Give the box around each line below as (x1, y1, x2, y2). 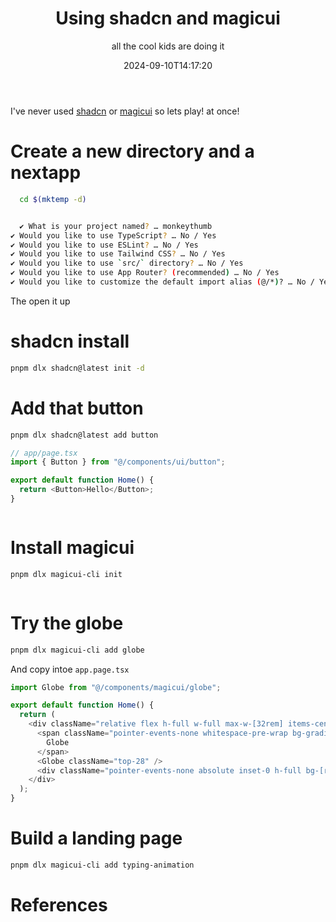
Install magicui (10, 537, 135, 559)
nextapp (10, 162, 82, 184)
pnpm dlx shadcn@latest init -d (10, 363, 145, 373)
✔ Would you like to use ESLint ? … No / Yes (10, 240, 199, 250)
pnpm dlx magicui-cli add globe (10, 645, 145, 655)
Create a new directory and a (10, 140, 255, 163)
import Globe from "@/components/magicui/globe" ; (10, 682, 222, 692)
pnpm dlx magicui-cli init (10, 569, 123, 579)
